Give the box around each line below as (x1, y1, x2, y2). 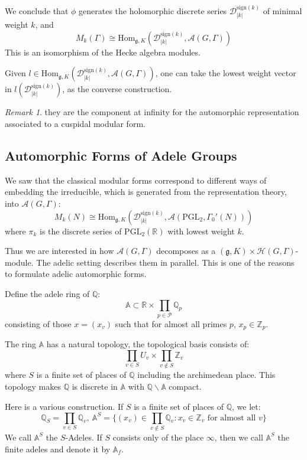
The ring (5, 338, 36, 350)
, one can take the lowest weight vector (155, 67, 296, 79)
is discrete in (72, 380, 118, 392)
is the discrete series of (40, 224, 122, 237)
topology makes (5, 380, 61, 392)
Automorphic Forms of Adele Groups (5, 146, 237, 165)
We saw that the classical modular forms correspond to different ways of (5, 174, 267, 186)
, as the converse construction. (62, 83, 172, 95)
